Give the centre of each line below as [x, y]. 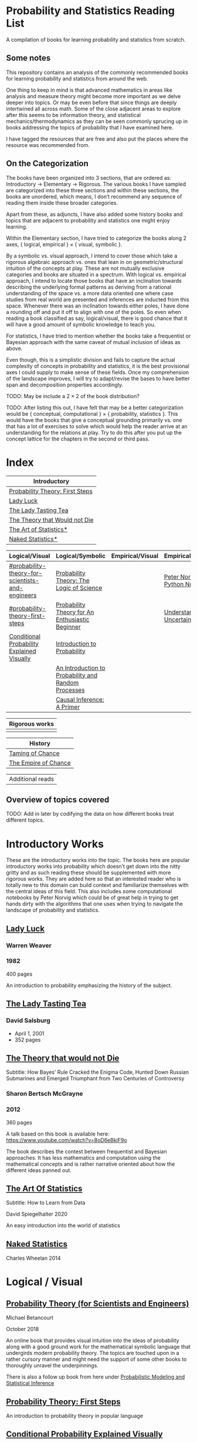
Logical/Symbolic [81, 556]
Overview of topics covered [58, 800]
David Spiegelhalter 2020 [37, 1214]
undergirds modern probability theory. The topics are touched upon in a [93, 1353]
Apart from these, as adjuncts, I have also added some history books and [94, 214]
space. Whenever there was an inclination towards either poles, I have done [98, 306]
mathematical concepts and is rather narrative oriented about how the [91, 1164]
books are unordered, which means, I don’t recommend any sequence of [94, 196]
